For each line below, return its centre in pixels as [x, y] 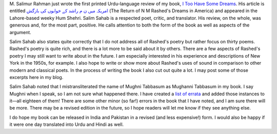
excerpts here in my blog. [36, 77]
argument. [21, 32]
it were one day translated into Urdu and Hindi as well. [67, 124]
